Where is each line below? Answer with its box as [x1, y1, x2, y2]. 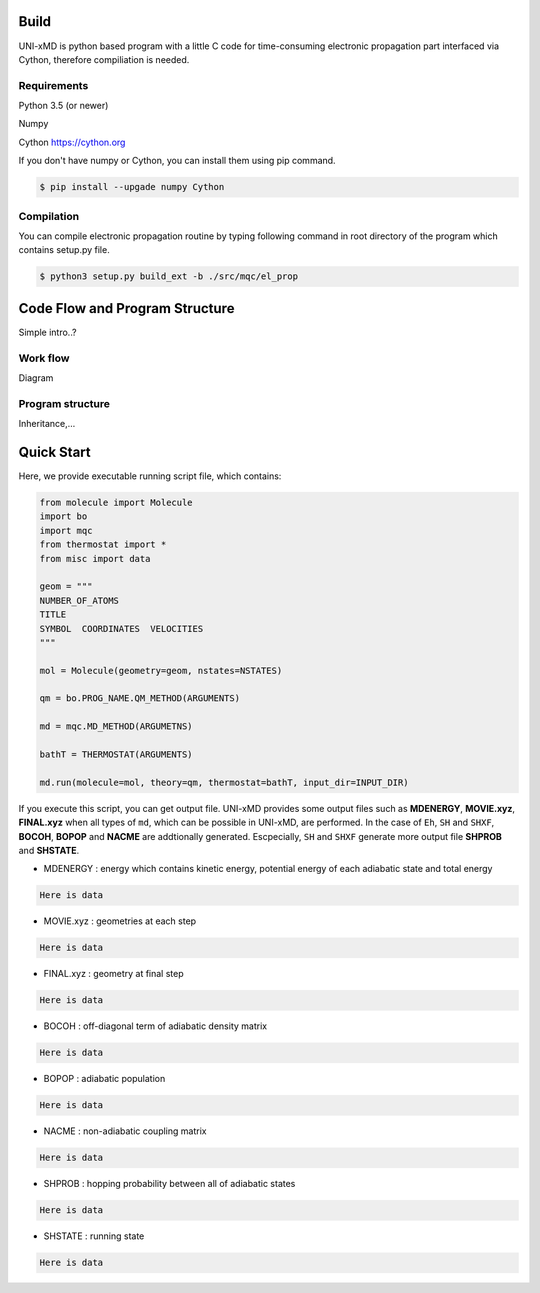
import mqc [39, 525, 93, 536]
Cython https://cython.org [18, 136, 126, 148]
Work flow [18, 351, 70, 365]
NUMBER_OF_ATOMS [39, 595, 120, 606]
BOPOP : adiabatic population [43, 1073, 166, 1085]
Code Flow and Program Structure [18, 300, 235, 317]
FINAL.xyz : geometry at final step [43, 968, 184, 980]
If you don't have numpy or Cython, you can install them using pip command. [18, 155, 336, 167]
